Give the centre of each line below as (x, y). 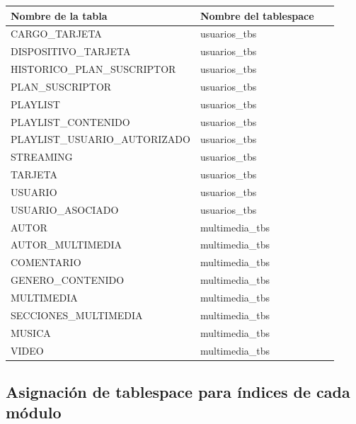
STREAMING (42, 157)
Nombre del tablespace (257, 15)
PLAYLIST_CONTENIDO (70, 121)
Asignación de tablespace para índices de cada (178, 392)
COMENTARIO (46, 262)
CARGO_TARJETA (56, 34)
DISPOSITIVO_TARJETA (71, 51)
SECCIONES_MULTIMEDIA (77, 315)
